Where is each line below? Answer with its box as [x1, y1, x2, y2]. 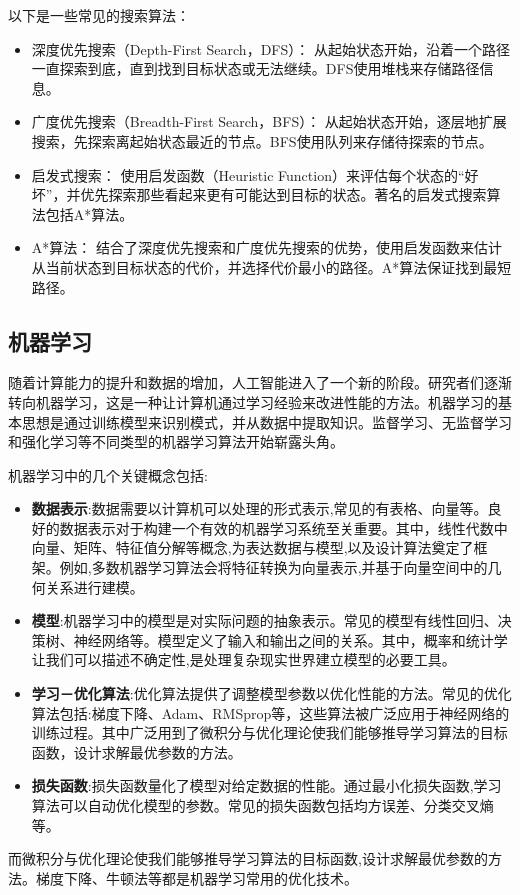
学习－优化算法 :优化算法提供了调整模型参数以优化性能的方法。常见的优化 [31, 683, 512, 704]
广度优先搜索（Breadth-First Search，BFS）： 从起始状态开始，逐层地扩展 [31, 111, 507, 132]
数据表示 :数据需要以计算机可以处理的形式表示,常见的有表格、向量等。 [31, 498, 488, 519]
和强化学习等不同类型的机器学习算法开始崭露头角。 [8, 431, 344, 452]
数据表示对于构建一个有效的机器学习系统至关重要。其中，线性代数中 [59, 517, 508, 538]
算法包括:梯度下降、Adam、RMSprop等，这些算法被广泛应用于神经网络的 [31, 702, 510, 723]
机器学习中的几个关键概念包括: [8, 464, 208, 485]
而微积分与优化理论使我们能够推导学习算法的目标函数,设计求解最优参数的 [8, 848, 488, 869]
